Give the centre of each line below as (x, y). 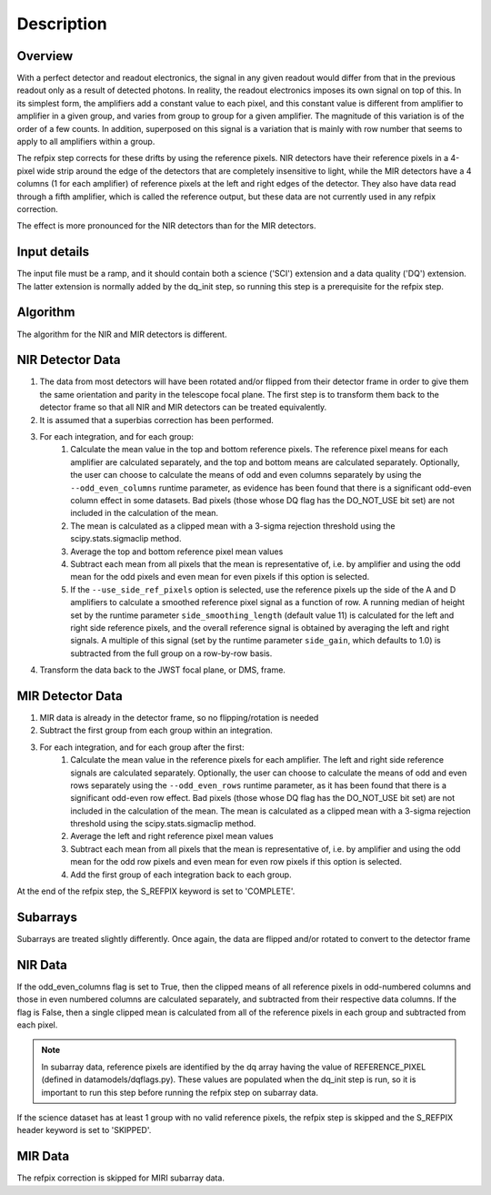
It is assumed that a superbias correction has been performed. (157, 420)
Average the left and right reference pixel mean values (172, 836)
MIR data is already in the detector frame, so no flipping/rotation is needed (179, 717)
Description (62, 24)
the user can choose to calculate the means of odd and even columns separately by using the (246, 475)
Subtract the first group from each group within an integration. (156, 730)
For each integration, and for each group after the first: (142, 747)
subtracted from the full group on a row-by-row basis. (171, 653)
